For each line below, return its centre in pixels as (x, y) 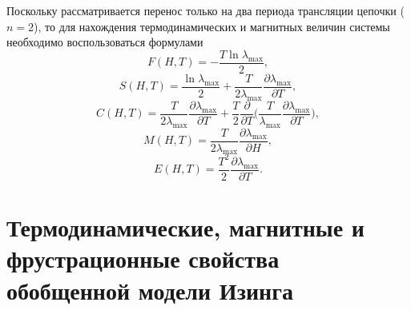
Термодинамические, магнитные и (185, 227)
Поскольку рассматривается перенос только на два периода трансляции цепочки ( (205, 10)
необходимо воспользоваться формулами (105, 42)
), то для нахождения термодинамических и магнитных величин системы (212, 26)
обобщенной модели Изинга (150, 290)
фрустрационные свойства (143, 258)
